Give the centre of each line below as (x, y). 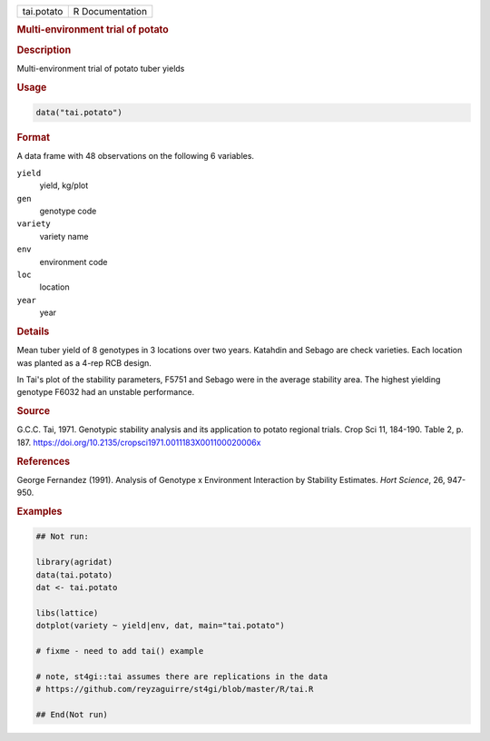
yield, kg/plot (64, 185)
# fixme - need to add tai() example (120, 651)
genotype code (68, 211)
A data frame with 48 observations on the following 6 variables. (135, 156)
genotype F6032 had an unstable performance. (106, 392)
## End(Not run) (72, 714)
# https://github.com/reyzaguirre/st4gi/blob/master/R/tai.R (175, 689)
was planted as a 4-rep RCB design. (84, 362)
